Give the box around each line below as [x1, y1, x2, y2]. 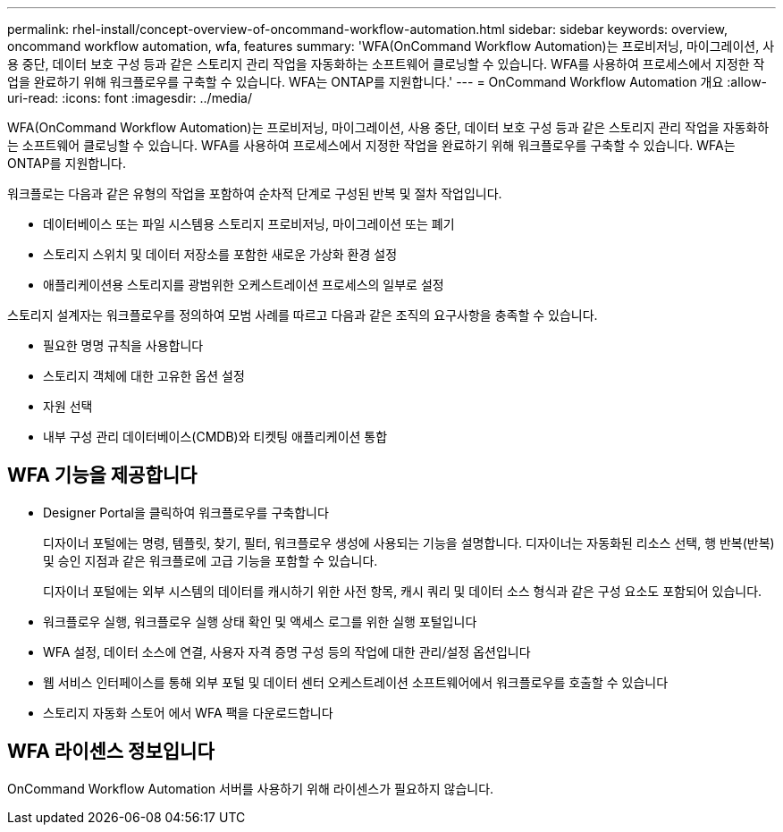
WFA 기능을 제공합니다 [7, 464, 198, 487]
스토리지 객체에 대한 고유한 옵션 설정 [43, 368, 245, 383]
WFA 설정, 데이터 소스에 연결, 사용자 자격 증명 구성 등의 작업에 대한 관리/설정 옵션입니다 [43, 643, 531, 660]
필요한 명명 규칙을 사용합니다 [43, 338, 204, 353]
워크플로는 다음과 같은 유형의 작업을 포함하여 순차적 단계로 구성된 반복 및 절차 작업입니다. [7, 186, 502, 201]
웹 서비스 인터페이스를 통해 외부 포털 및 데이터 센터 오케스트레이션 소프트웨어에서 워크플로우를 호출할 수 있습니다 [43, 674, 669, 690]
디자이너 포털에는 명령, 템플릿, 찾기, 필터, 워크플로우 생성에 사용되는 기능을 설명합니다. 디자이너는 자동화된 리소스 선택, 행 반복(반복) [43, 534, 775, 550]
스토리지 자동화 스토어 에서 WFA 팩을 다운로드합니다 [43, 704, 333, 720]
